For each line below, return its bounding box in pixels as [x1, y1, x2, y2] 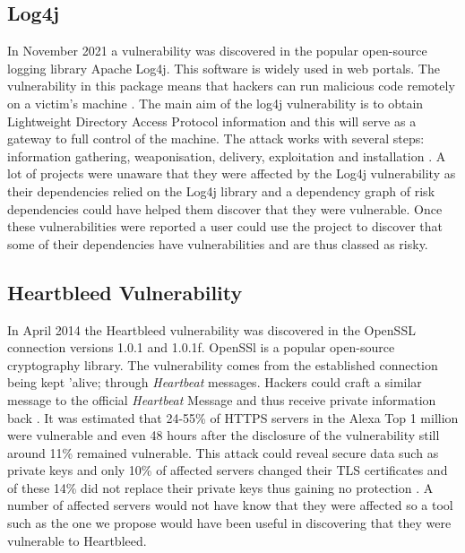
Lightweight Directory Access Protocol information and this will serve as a [7, 111, 417, 130]
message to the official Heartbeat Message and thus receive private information [7, 390, 436, 409]
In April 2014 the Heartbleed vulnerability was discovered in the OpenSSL [7, 320, 416, 339]
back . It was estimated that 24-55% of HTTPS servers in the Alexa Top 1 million [7, 408, 459, 427]
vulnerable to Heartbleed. [7, 531, 147, 549]
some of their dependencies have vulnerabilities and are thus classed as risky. [7, 234, 428, 253]
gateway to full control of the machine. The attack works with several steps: [7, 129, 425, 148]
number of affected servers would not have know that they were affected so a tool [7, 496, 453, 514]
